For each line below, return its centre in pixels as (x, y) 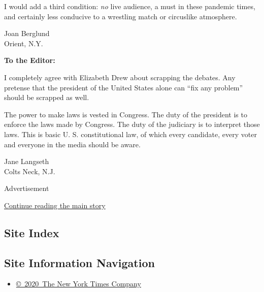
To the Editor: (30, 60)
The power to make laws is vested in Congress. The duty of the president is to (126, 114)
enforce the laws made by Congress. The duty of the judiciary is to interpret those (132, 124)
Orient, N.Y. (24, 43)
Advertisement (27, 188)
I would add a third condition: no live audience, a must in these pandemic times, (130, 6)
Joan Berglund (27, 33)
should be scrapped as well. (47, 97)
